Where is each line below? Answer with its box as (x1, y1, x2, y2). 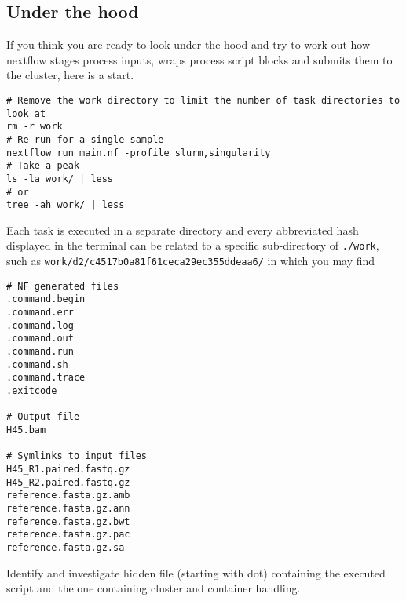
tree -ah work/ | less (6, 199, 125, 211)
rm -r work (6, 121, 63, 133)
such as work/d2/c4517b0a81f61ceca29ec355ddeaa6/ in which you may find (6, 253, 375, 269)
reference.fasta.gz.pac (6, 529, 130, 541)
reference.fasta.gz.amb (6, 490, 130, 501)
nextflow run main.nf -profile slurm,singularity (6, 147, 271, 158)
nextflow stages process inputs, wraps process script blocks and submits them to (6, 51, 393, 67)
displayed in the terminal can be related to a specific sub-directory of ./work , (6, 237, 379, 253)
